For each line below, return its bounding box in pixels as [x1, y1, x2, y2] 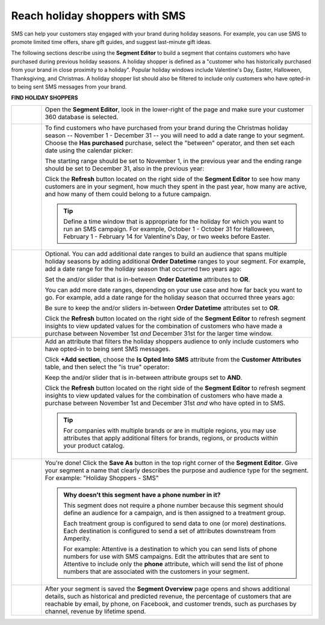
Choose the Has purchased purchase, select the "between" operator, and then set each [45, 138, 295, 147]
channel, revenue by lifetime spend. [45, 607, 146, 615]
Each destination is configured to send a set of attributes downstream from [63, 526, 276, 535]
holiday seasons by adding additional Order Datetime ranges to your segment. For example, [45, 257, 306, 265]
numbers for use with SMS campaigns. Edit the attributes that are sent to [63, 552, 270, 561]
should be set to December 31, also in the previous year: [45, 164, 205, 173]
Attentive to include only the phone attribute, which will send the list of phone [63, 559, 283, 568]
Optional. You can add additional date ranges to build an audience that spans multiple [45, 250, 287, 258]
